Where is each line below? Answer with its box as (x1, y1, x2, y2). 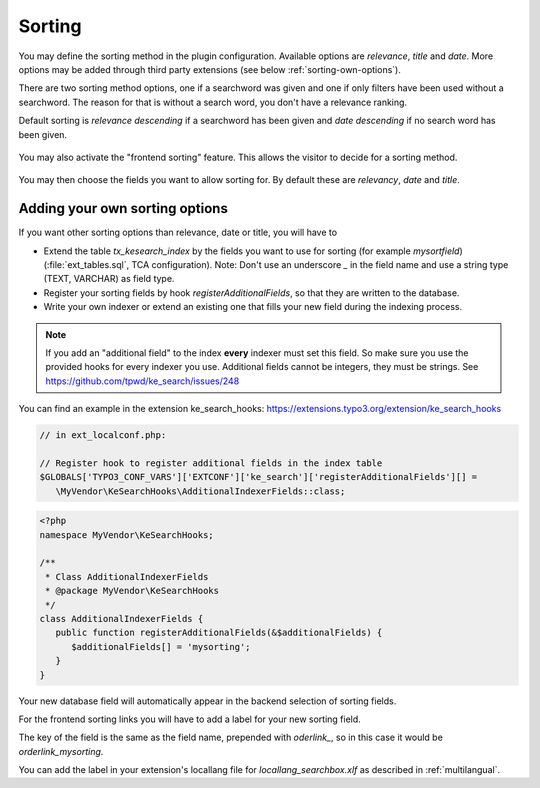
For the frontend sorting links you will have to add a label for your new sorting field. (18, 713, 362, 725)
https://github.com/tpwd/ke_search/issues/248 (45, 375, 240, 387)
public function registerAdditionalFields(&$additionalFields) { (55, 627, 383, 639)
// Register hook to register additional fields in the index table (39, 457, 383, 469)
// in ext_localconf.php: (39, 430, 167, 441)
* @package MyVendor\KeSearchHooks (45, 585, 220, 597)
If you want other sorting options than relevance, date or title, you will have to (18, 226, 338, 239)
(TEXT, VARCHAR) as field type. (43, 273, 175, 285)
